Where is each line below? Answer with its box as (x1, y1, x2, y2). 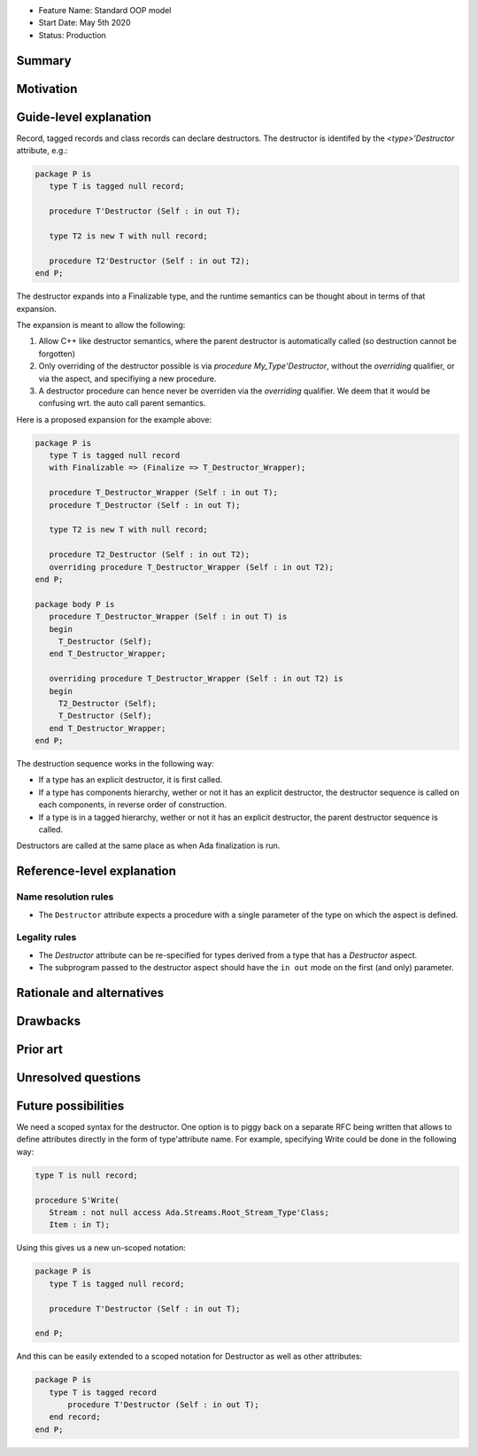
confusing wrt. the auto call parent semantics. (38, 398, 206, 409)
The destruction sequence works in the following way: (16, 759, 214, 769)
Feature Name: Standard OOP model (38, 5, 172, 15)
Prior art (16, 1041, 64, 1056)
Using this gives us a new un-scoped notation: (16, 1242, 186, 1253)
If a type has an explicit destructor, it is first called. (38, 775, 223, 785)
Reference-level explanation (16, 864, 176, 879)
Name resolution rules (16, 891, 114, 903)
